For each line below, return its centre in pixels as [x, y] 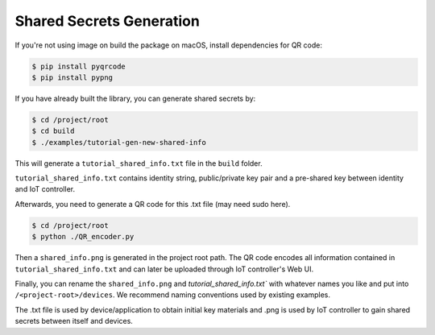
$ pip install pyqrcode [79, 66]
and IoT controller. [45, 189]
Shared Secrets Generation [108, 21]
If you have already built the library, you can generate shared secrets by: [135, 98]
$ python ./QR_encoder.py [83, 237]
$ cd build [53, 131]
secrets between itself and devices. [74, 321]
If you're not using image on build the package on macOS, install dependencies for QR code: [168, 45]
